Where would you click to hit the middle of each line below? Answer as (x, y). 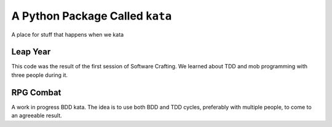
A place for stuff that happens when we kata (68, 34)
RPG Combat (36, 93)
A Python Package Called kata (92, 16)
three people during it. (39, 75)
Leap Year (31, 52)
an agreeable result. (37, 115)
